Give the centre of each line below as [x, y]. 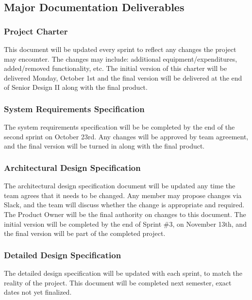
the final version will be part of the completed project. [85, 233]
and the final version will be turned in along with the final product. [104, 146]
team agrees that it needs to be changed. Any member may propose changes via [123, 195]
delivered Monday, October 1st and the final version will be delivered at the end [123, 77]
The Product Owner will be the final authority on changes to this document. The [125, 214]
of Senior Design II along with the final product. [76, 87]
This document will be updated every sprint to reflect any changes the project [120, 49]
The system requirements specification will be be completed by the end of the [119, 127]
